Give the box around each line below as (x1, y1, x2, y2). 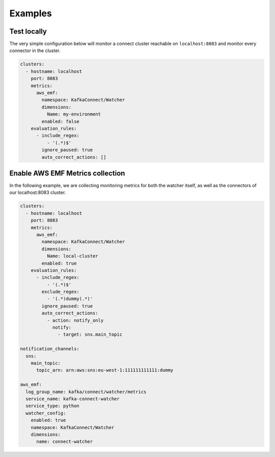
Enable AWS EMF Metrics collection (9, 169, 125, 177)
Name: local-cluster (46, 253, 99, 259)
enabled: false (41, 118, 80, 124)
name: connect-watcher (36, 439, 93, 445)
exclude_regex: (41, 289, 80, 295)
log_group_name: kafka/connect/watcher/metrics (25, 389, 147, 395)
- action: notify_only (46, 317, 104, 323)
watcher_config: (25, 410, 66, 416)
